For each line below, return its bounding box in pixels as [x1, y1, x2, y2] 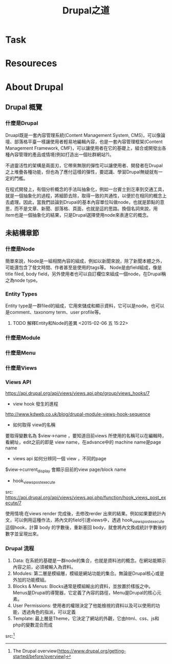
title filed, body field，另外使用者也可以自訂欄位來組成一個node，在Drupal [5, 271, 162, 277]
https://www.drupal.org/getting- [58, 648, 126, 654]
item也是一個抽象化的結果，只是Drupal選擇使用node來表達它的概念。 [5, 212, 152, 218]
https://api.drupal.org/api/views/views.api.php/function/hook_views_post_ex [5, 494, 166, 500]
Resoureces [5, 58, 57, 69]
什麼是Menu [5, 350, 36, 357]
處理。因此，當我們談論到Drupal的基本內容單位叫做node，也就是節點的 [9, 199, 160, 205]
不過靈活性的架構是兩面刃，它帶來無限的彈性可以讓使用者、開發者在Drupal [5, 163, 163, 169]
